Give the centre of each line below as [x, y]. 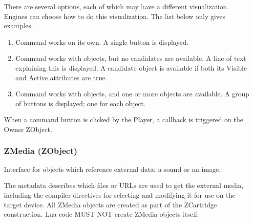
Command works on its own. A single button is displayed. [102, 42]
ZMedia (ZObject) [41, 151]
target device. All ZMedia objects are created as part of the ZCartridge [110, 204]
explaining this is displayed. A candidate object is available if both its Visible [131, 67]
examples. [19, 26]
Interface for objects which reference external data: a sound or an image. [113, 169]
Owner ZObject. [28, 129]
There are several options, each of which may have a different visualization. [116, 6]
